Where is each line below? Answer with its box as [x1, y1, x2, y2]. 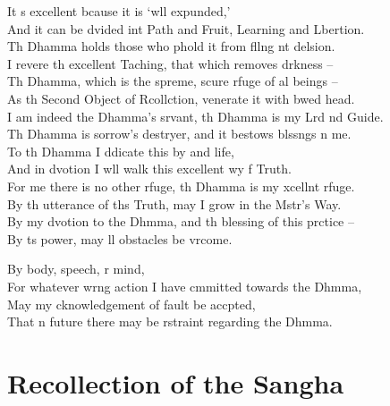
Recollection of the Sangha [7, 364, 344, 401]
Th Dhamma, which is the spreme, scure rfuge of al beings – [7, 72, 338, 90]
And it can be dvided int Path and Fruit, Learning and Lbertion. [7, 19, 365, 38]
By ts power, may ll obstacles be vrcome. [7, 229, 233, 248]
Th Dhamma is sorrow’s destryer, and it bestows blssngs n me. [7, 124, 352, 143]
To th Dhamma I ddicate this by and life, [7, 141, 234, 160]
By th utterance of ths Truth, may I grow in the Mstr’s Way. [7, 194, 342, 213]
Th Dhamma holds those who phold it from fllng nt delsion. [7, 37, 335, 55]
